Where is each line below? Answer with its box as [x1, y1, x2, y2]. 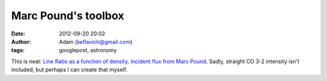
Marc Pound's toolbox [11, 9, 124, 22]
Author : [11, 38, 31, 45]
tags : [11, 47, 25, 54]
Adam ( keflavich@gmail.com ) [59, 38, 133, 45]
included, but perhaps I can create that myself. [11, 66, 128, 73]
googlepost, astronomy [59, 47, 117, 54]
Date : [11, 30, 25, 37]
